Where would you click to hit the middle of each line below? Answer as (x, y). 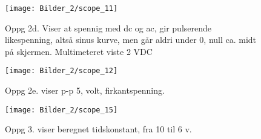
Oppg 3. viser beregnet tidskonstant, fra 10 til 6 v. (98, 129)
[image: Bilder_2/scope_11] (61, 8)
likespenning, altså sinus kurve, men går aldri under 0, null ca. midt (131, 40)
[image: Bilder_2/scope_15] (61, 110)
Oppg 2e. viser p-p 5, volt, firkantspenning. (85, 90)
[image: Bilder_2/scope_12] (61, 71)
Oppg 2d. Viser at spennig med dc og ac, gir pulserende (108, 27)
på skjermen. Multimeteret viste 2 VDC (79, 51)
